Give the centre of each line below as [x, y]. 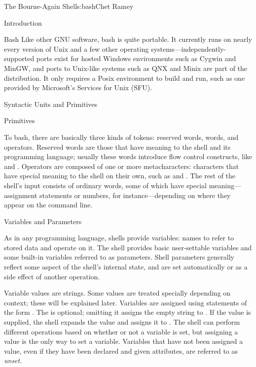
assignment [21, 195]
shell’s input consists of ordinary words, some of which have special [105, 185]
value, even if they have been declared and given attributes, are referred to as [121, 350]
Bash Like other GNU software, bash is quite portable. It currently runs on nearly [128, 39]
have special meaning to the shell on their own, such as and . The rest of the [120, 176]
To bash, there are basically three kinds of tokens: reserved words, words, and [121, 137]
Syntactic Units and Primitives [51, 104]
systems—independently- [189, 49]
